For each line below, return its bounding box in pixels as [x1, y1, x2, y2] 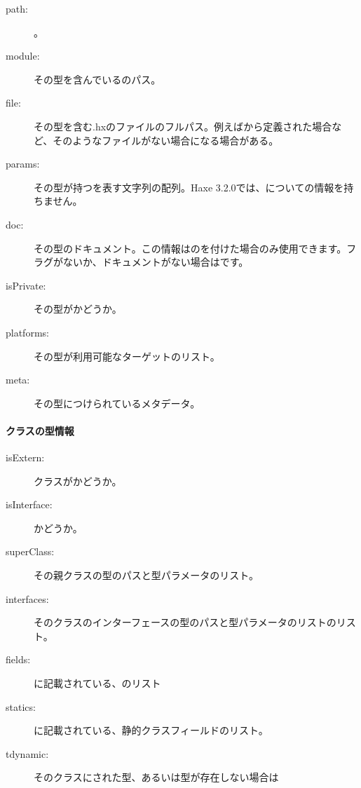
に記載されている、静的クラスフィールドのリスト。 [34, 723, 268, 738]
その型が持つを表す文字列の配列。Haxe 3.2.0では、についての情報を [34, 179, 344, 194]
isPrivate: [6, 278, 46, 292]
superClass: [6, 544, 55, 559]
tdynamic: [6, 746, 49, 761]
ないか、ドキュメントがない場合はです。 [62, 254, 249, 269]
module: [6, 48, 40, 63]
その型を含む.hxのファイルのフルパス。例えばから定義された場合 [34, 118, 332, 133]
